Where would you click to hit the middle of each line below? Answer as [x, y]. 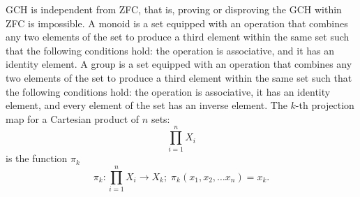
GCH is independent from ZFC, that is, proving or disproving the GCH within [174, 9]
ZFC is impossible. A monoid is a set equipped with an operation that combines [177, 23]
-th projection [325, 105]
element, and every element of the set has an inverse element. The [147, 105]
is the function [37, 158]
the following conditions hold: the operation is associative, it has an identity [168, 91]
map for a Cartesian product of [73, 118]
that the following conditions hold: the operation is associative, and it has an [170, 50]
